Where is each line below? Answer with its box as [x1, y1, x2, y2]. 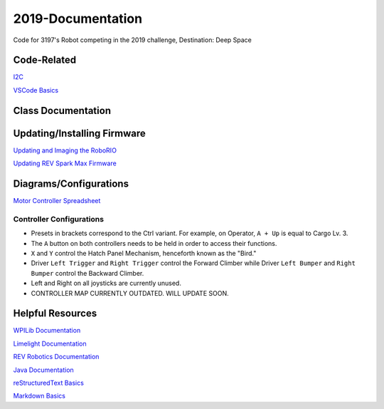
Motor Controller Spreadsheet [13, 197, 101, 205]
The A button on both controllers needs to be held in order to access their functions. [31, 239, 277, 247]
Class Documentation [13, 104, 112, 117]
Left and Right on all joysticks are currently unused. [31, 279, 181, 288]
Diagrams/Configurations [13, 177, 129, 190]
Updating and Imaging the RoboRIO [13, 146, 117, 155]
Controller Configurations [13, 214, 105, 224]
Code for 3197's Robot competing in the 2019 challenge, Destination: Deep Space [13, 36, 252, 44]
